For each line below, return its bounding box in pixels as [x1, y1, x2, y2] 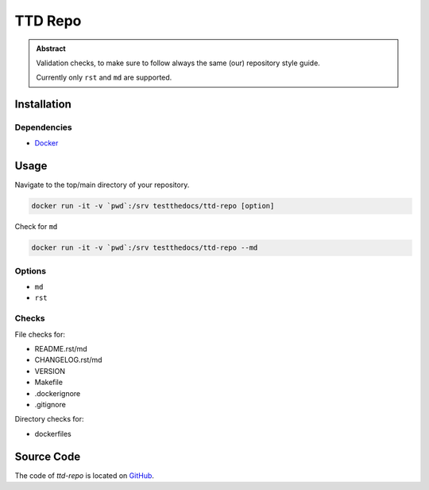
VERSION [34, 366, 66, 375]
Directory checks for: [14, 414, 84, 424]
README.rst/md [34, 344, 87, 353]
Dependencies [14, 122, 73, 133]
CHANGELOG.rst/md [34, 355, 102, 365]
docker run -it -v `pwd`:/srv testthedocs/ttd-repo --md [31, 243, 258, 252]
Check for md [14, 222, 58, 231]
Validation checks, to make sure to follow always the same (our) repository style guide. [36, 58, 321, 68]
